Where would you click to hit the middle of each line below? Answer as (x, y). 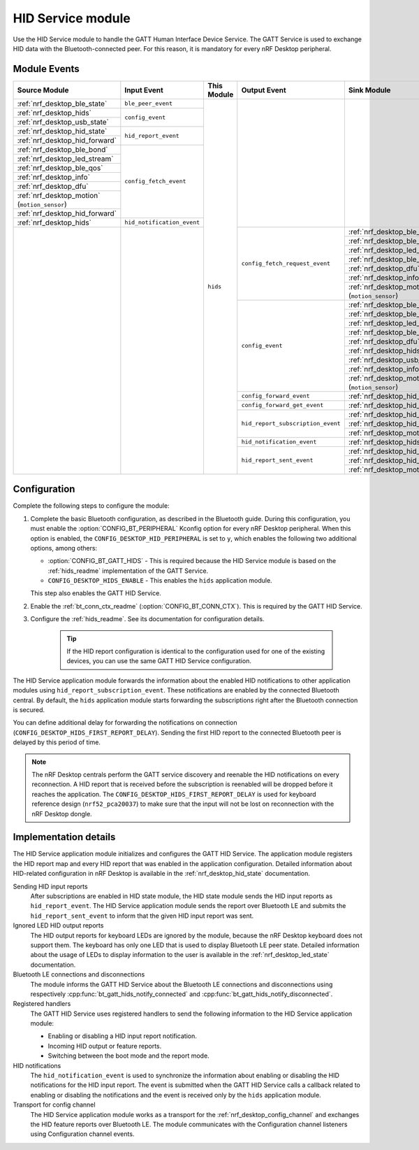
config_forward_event (275, 396)
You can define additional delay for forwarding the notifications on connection (125, 723)
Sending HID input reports (50, 886)
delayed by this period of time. (57, 742)
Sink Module (369, 90)
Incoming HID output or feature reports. (105, 1046)
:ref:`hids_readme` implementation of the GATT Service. (128, 571)
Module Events (46, 69)
